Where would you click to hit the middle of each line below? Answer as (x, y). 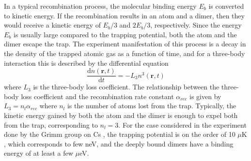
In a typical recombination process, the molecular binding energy (100, 6)
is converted (226, 6)
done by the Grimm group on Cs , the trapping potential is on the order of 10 (120, 134)
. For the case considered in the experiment (182, 124)
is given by (205, 96)
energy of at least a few (39, 153)
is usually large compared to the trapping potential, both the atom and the (125, 34)
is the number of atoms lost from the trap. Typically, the (152, 106)
